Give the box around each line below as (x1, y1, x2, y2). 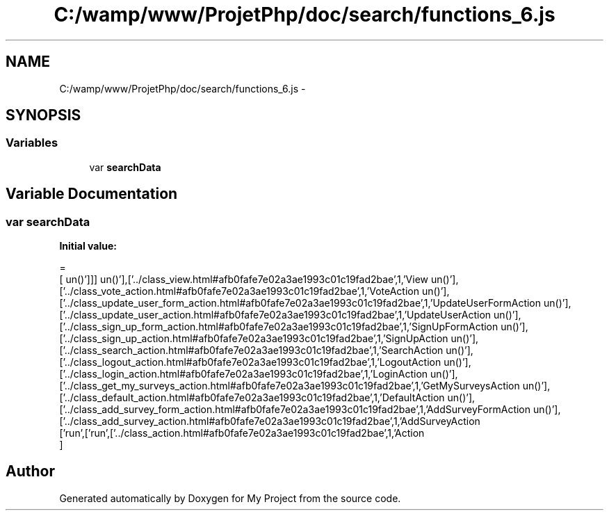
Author (6, 462, 55, 481)
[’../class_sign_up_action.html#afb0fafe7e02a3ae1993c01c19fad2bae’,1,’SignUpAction (59, 332, 448, 345)
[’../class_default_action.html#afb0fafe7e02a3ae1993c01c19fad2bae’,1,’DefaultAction (59, 392, 445, 404)
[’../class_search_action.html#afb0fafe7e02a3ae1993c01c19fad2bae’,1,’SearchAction (59, 344, 444, 357)
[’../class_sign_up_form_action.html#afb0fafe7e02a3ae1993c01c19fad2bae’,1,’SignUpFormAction (59, 321, 498, 333)
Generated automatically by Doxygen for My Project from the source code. (59, 492, 401, 504)
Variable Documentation (6, 185, 178, 203)
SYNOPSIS (6, 106, 81, 124)
